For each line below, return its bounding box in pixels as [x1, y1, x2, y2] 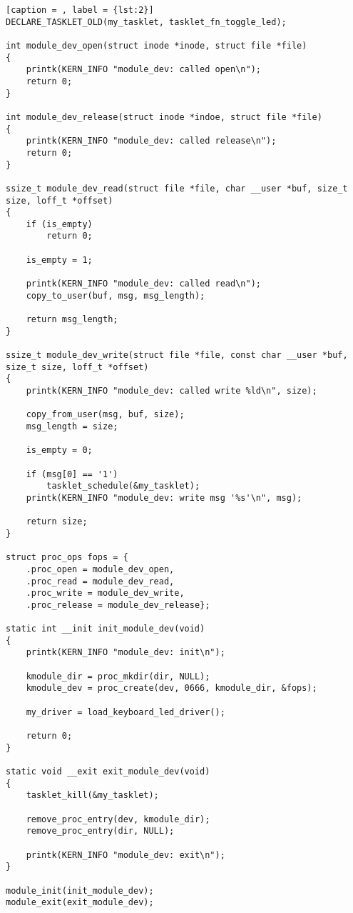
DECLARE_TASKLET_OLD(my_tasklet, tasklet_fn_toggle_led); [6, 16, 287, 27]
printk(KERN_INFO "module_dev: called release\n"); [26, 136, 277, 146]
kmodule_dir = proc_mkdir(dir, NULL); [26, 671, 210, 682]
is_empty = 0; [26, 445, 93, 456]
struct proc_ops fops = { [6, 552, 128, 563]
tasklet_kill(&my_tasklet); [26, 790, 159, 801]
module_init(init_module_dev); [6, 885, 154, 896]
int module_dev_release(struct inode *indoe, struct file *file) [6, 111, 322, 122]
